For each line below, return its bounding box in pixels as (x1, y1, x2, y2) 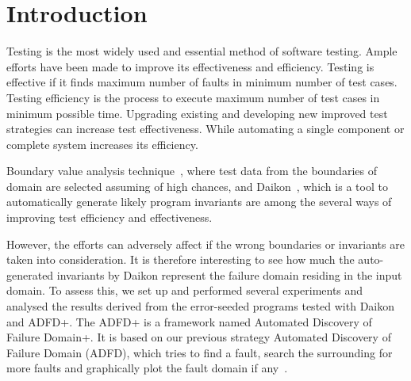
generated (6, 266, 54, 283)
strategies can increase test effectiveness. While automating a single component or (6, 120, 405, 137)
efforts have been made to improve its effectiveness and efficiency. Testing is (6, 58, 375, 74)
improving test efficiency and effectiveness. (6, 209, 213, 226)
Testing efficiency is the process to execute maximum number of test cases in (6, 89, 380, 105)
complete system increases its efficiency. (6, 135, 198, 152)
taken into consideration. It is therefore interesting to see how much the (6, 251, 355, 268)
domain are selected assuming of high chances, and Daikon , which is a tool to (6, 177, 388, 194)
